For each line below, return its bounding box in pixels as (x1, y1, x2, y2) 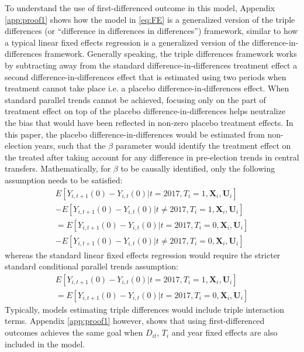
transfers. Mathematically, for (5, 162, 111, 175)
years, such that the (34, 139, 106, 152)
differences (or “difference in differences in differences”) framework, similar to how (5, 25, 298, 37)
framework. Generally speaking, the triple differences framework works (44, 47, 297, 60)
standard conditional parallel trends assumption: (5, 260, 178, 272)
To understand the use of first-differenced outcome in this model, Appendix (5, 2, 275, 13)
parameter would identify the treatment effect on (115, 139, 291, 152)
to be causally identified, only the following (120, 162, 275, 175)
